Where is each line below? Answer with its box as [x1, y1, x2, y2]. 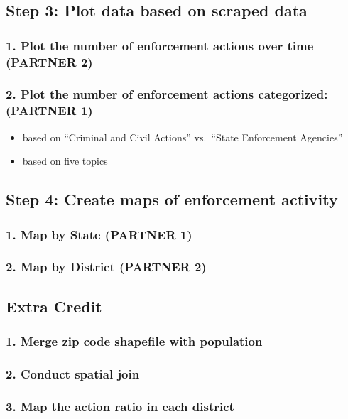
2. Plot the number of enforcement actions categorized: [6, 85, 328, 103]
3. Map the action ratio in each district [6, 397, 234, 415]
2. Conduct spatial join [6, 364, 140, 382]
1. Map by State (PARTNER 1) [6, 225, 192, 243]
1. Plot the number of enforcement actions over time [6, 36, 314, 54]
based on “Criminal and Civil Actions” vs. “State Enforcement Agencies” [22, 129, 343, 144]
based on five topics [22, 153, 108, 168]
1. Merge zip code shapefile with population [6, 332, 263, 350]
